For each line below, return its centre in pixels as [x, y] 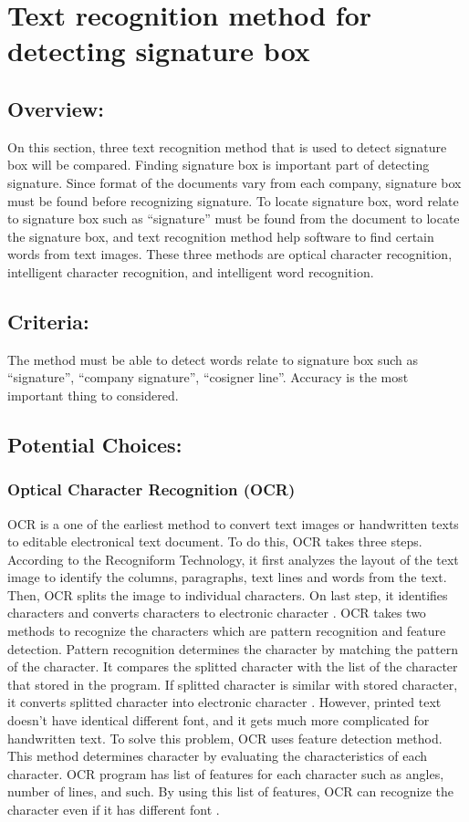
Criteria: [48, 321]
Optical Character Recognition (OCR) [151, 489]
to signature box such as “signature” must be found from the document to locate [234, 219]
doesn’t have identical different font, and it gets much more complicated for [219, 720]
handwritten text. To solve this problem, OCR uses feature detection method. [225, 738]
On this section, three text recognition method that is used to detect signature [227, 146]
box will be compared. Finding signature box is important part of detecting [219, 165]
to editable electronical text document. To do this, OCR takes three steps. [215, 541]
